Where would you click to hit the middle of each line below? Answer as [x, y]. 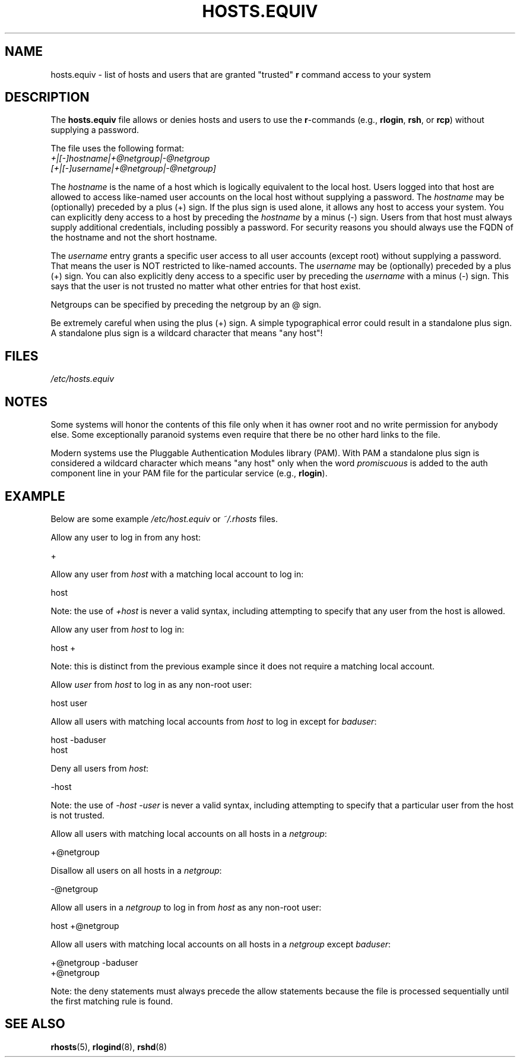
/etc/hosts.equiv [83, 379]
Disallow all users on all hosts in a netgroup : [136, 870]
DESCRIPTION [47, 97]
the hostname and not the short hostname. [134, 238]
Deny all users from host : [100, 768]
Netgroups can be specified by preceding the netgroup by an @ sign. [186, 305]
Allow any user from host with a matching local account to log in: [177, 574]
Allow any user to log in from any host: [126, 537]
